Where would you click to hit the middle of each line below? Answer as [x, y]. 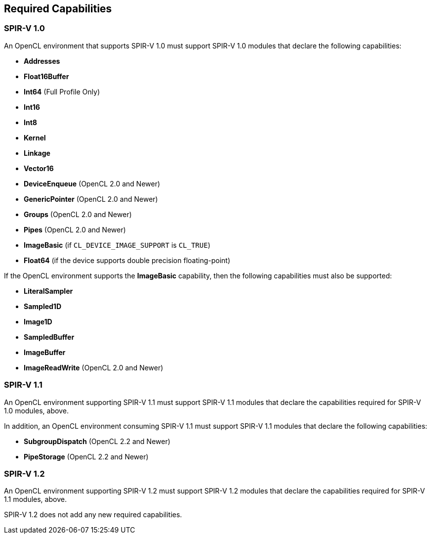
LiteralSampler [48, 291]
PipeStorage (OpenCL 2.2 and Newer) [86, 456]
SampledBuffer [49, 337]
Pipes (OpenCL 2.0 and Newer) [75, 229]
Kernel [35, 137]
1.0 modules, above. [36, 410]
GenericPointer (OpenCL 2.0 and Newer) [91, 199]
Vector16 [39, 168]
